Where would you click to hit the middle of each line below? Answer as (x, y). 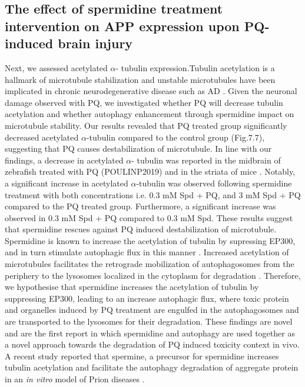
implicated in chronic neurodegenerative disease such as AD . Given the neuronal (151, 91)
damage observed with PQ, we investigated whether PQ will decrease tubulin (144, 102)
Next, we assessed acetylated (56, 67)
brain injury (95, 43)
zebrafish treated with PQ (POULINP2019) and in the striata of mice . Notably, (150, 171)
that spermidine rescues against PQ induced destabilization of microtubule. (141, 229)
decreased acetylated (42, 137)
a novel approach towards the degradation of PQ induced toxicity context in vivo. (152, 344)
